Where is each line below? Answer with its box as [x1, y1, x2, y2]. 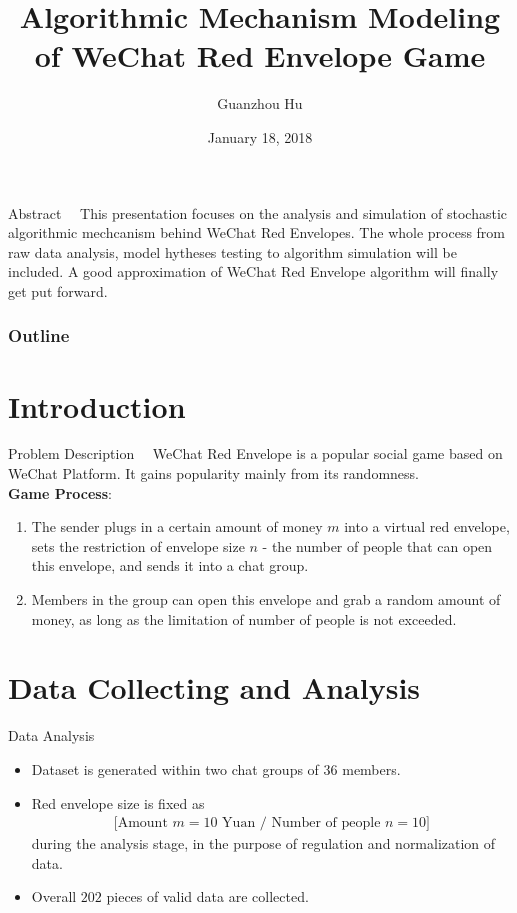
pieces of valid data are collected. [106, 886, 309, 907]
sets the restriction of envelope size [31, 535, 245, 556]
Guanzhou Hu [217, 93, 303, 114]
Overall [31, 886, 77, 907]
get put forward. [8, 280, 108, 301]
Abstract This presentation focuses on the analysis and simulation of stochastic [8, 202, 508, 223]
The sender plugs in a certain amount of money [31, 516, 323, 537]
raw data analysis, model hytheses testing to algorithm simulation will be [8, 241, 457, 262]
